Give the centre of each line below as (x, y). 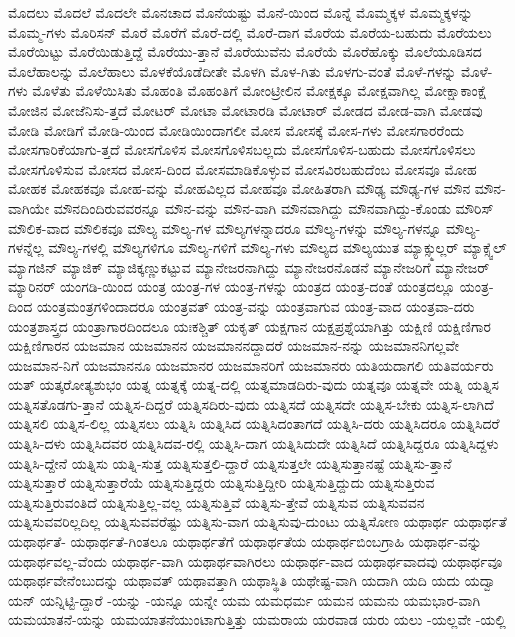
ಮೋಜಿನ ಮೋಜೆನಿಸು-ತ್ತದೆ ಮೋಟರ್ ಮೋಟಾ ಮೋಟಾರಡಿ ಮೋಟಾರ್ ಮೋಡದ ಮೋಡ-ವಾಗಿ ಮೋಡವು (245, 109)
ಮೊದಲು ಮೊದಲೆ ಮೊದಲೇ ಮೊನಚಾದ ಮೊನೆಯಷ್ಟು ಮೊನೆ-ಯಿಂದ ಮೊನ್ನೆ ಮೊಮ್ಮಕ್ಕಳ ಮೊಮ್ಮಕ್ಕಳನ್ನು (240, 12)
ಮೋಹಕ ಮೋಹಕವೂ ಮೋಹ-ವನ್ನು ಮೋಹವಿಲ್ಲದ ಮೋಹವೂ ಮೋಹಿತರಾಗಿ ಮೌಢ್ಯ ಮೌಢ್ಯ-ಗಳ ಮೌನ (239, 188)
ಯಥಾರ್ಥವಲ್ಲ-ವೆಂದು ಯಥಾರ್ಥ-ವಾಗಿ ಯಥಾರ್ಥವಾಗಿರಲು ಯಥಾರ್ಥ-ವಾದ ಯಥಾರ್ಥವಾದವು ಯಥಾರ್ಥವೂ (255, 560)
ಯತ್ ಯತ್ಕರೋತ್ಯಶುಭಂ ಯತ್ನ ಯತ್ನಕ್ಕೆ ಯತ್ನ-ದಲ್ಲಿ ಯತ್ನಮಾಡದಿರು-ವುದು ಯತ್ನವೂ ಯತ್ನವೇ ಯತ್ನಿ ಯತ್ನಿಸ (253, 384)
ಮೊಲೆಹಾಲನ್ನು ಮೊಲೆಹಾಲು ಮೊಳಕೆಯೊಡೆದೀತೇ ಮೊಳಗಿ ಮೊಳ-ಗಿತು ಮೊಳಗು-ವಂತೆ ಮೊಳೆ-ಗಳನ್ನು (232, 70)
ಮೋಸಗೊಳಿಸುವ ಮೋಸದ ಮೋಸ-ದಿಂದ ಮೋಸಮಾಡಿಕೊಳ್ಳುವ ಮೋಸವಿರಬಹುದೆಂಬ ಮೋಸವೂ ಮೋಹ (242, 168)
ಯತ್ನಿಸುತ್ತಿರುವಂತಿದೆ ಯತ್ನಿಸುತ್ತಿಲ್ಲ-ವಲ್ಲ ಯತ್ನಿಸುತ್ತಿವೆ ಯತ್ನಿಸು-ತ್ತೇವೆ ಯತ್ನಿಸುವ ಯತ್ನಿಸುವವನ (216, 501)
